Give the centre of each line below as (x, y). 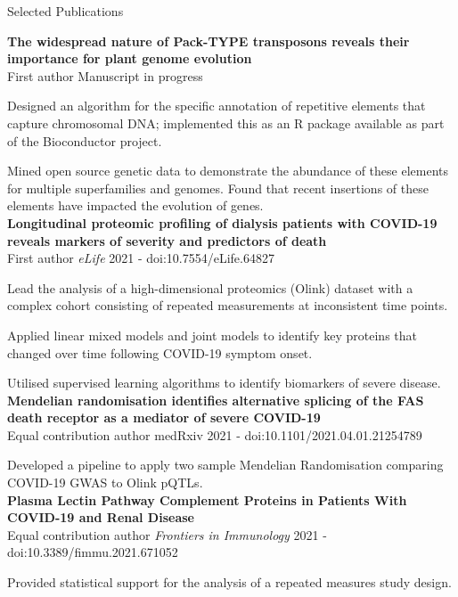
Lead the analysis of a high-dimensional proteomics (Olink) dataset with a (210, 287)
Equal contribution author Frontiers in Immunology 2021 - (167, 534)
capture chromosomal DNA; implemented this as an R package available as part (226, 123)
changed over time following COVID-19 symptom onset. (160, 352)
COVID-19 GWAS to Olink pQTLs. (105, 483)
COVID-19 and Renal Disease (101, 517)
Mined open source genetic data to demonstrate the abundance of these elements (228, 171)
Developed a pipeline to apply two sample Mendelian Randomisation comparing (225, 465)
